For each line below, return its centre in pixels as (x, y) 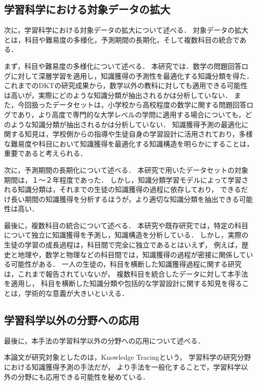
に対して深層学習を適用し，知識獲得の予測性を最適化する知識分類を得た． (132, 75)
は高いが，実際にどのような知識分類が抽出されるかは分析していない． (118, 95)
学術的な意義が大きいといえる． (77, 293)
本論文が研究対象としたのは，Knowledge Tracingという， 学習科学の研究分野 (128, 357)
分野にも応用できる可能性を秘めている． (83, 376)
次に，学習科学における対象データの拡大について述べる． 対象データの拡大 (126, 30)
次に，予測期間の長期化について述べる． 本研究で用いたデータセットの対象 (126, 169)
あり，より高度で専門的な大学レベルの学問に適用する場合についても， (131, 114)
